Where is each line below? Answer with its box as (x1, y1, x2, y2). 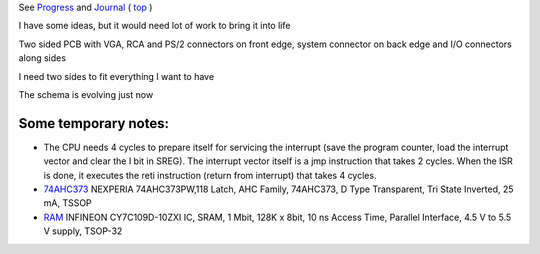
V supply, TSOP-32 (43, 225, 123, 237)
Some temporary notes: (18, 115, 170, 132)
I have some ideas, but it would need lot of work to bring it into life (18, 20, 291, 32)
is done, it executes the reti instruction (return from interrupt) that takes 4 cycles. (43, 169, 377, 181)
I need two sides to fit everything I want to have (18, 70, 215, 82)
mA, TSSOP (43, 197, 92, 209)
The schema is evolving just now (18, 88, 154, 100)
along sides (18, 52, 67, 64)
